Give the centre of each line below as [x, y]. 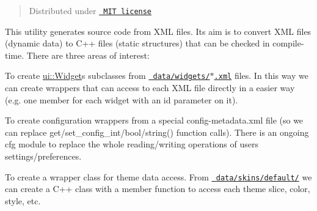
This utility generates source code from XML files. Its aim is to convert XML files [158, 31]
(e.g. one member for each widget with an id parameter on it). [122, 99]
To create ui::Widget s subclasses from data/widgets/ [107, 76]
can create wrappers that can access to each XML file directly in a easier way [150, 88]
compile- [288, 43]
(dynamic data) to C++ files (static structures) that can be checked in [137, 43]
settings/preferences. [43, 156]
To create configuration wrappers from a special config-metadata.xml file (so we [154, 120]
